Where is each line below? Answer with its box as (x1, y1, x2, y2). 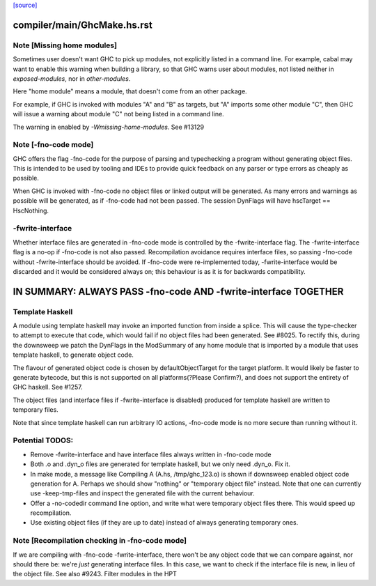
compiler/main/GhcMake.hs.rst (13, 19, 152, 31)
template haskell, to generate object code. (13, 350, 134, 359)
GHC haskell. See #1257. (13, 383, 83, 392)
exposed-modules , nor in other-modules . (13, 74, 131, 83)
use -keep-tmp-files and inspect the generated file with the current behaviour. (30, 489, 255, 498)
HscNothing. (13, 206, 49, 215)
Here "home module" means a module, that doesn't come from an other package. (13, 87, 247, 95)
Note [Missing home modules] (13, 40, 118, 50)
